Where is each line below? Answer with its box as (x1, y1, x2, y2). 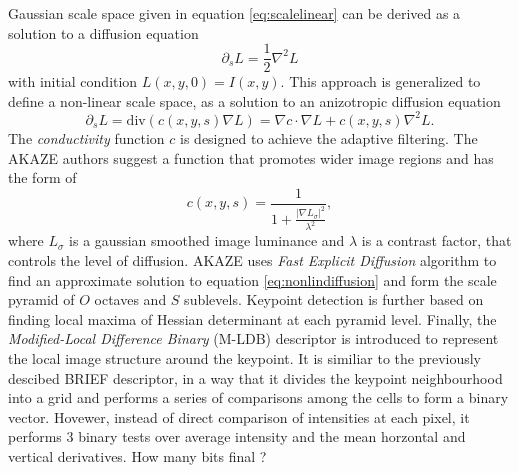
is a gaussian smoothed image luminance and (69, 230, 345, 251)
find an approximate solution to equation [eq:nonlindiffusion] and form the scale (8, 269, 497, 290)
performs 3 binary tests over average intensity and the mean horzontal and (8, 426, 466, 447)
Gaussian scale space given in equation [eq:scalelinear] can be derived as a (8, 3, 461, 23)
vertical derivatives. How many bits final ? (8, 445, 267, 466)
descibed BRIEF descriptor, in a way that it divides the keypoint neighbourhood (8, 367, 503, 388)
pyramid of (8, 289, 75, 310)
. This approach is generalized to (280, 71, 481, 92)
